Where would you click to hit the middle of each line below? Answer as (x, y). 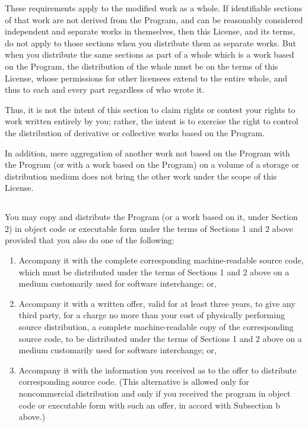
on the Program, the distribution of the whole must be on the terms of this (142, 66)
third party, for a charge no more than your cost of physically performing (152, 315)
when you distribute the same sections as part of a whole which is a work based (150, 54)
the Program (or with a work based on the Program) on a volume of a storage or (152, 164)
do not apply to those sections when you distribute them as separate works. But (150, 43)
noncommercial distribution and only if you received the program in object (155, 393)
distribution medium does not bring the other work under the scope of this (141, 176)
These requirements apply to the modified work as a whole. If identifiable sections (153, 8)
